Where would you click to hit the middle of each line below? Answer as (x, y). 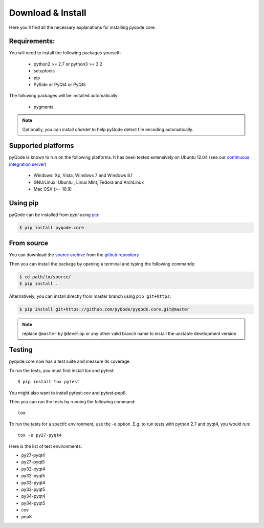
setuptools (44, 71)
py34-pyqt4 (33, 496)
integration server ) (28, 164)
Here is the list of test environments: (45, 446)
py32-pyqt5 (33, 476)
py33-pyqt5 (33, 489)
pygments (44, 107)
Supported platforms (42, 146)
